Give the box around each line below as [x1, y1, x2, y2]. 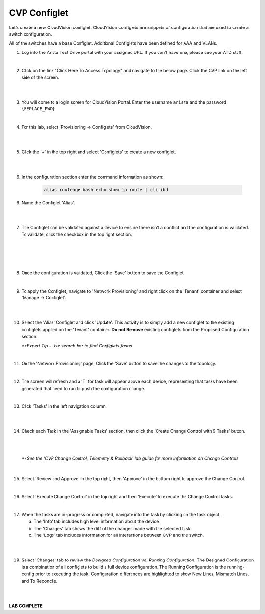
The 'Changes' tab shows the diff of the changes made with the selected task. [33, 525, 192, 531]
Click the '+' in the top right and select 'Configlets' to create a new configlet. [21, 149, 176, 155]
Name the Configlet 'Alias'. [21, 199, 75, 206]
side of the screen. [21, 74, 59, 80]
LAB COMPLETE [9, 603, 43, 609]
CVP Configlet [9, 7, 69, 18]
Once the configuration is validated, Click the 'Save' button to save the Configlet [21, 270, 184, 276]
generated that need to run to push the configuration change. [21, 385, 146, 391]
